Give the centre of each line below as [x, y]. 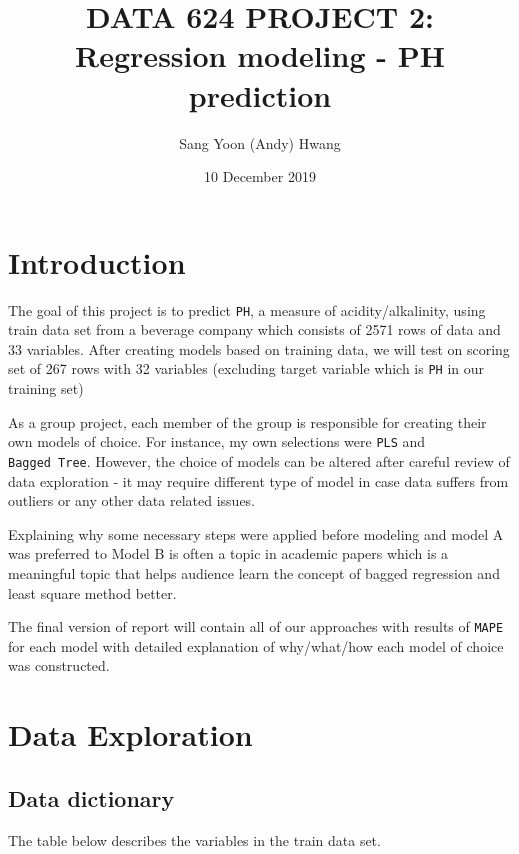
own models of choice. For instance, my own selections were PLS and [217, 441]
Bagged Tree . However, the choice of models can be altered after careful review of [259, 460]
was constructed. [59, 665]
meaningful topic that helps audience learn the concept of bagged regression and [254, 573]
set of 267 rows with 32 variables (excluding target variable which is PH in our [246, 368]
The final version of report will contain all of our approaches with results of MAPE [256, 626]
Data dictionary [91, 797]
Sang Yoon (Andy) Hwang [260, 142]
